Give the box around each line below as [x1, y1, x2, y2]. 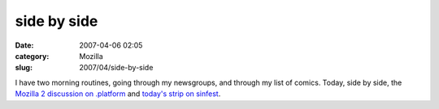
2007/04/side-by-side [79, 63, 154, 73]
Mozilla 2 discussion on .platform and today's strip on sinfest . [15, 89, 221, 99]
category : [15, 51, 50, 61]
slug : [15, 63, 33, 73]
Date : [15, 40, 34, 50]
